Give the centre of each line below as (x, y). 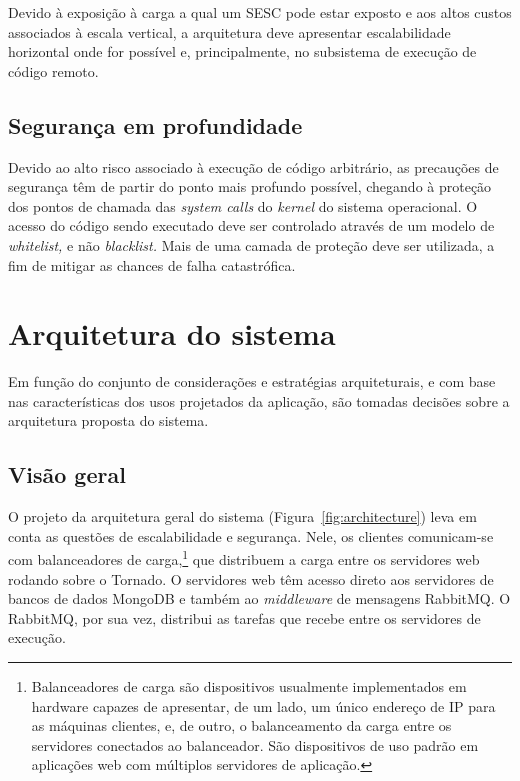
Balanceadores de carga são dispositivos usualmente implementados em (249, 686)
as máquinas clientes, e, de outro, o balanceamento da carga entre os (241, 725)
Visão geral (67, 474)
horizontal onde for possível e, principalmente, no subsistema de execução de (242, 51)
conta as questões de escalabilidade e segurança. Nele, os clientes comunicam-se (251, 535)
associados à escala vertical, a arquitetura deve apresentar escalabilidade (229, 31)
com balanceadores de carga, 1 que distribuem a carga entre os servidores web (244, 558)
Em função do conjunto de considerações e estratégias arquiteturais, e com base (252, 381)
